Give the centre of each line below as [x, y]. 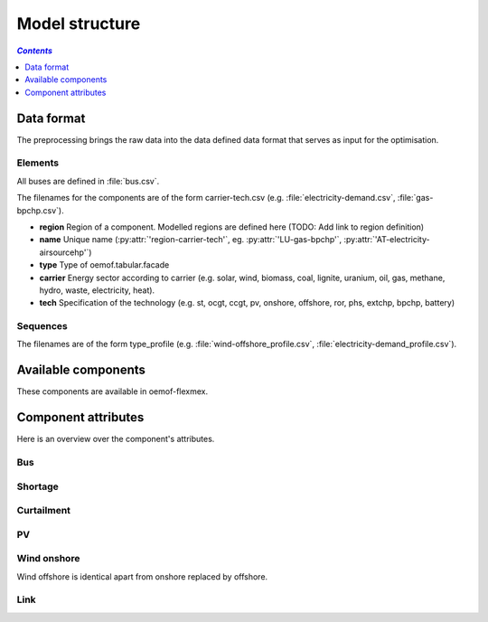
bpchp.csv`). [40, 210]
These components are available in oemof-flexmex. [112, 391]
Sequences [42, 326]
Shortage [38, 486]
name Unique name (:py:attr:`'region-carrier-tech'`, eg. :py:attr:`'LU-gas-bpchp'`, [191, 240]
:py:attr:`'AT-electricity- [387, 240]
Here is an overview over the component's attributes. [116, 439]
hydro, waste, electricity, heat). [97, 290]
